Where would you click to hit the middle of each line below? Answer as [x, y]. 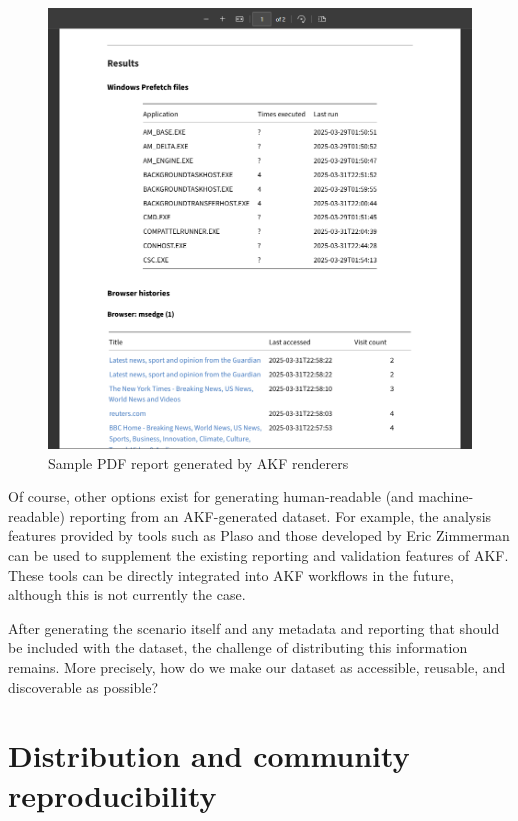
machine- [446, 496]
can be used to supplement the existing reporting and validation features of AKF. [258, 554]
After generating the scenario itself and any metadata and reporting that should [254, 627]
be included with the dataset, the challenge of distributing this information [238, 647]
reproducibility [112, 794]
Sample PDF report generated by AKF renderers [198, 462]
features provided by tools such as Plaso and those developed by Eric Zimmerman [259, 535]
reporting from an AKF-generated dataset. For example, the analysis [280, 515]
